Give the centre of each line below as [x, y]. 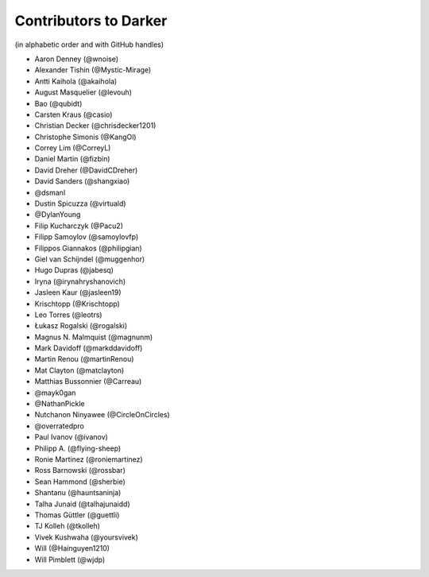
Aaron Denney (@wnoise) [77, 59]
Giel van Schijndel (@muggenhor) [90, 259]
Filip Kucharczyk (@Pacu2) [79, 226]
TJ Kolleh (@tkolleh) [68, 526]
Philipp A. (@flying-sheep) [78, 448]
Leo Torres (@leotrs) [68, 315]
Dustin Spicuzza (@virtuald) [80, 203]
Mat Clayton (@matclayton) [79, 370]
